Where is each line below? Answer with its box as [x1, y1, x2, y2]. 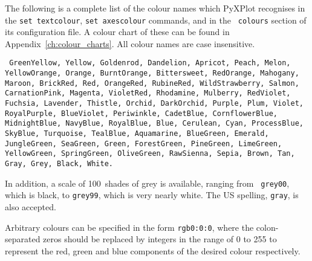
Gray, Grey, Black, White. [5, 159, 113, 168]
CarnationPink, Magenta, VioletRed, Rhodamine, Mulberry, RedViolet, [5, 89, 291, 98]
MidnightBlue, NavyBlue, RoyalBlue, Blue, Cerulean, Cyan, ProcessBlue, [5, 119, 304, 128]
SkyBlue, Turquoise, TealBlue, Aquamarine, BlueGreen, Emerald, [5, 129, 269, 138]
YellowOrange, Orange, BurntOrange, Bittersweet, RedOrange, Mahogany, [5, 69, 299, 78]
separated [5, 233, 41, 245]
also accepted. [5, 200, 56, 213]
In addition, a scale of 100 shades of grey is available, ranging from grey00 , [5, 176, 290, 189]
